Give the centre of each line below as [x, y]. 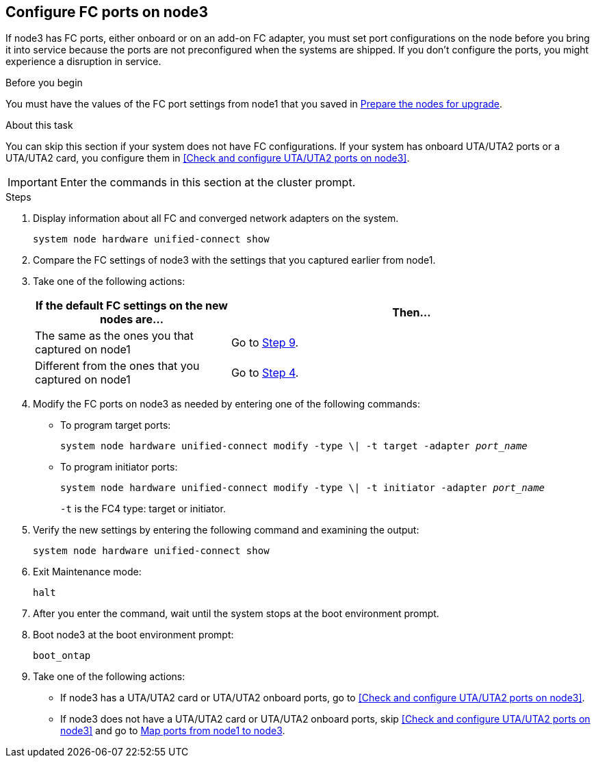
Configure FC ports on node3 [107, 12]
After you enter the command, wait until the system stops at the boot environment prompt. [236, 614]
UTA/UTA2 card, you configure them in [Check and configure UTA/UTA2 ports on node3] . [208, 158]
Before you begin [44, 83]
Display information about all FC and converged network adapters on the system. [216, 218]
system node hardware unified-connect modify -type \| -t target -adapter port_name [294, 446]
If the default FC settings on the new [132, 306]
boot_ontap [62, 656]
